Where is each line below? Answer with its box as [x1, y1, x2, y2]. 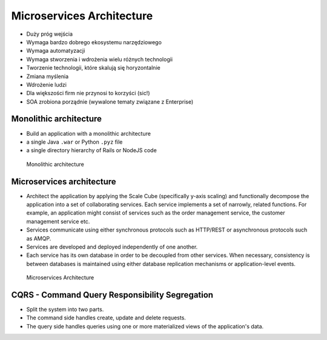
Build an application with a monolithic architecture [26, 130, 151, 137]
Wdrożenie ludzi [26, 81, 67, 88]
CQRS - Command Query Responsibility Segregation [11, 290, 214, 300]
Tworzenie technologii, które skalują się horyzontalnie [26, 64, 160, 72]
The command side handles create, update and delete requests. [26, 314, 186, 321]
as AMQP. [26, 235, 51, 242]
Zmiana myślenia [26, 73, 69, 80]
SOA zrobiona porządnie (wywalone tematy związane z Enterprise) [26, 98, 194, 105]
